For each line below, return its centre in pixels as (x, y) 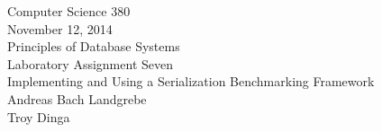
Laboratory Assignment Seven (90, 63)
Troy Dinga (39, 116)
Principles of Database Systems (94, 46)
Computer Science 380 (69, 11)
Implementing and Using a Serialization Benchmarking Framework (191, 81)
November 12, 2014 (60, 28)
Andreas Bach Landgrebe (77, 98)
